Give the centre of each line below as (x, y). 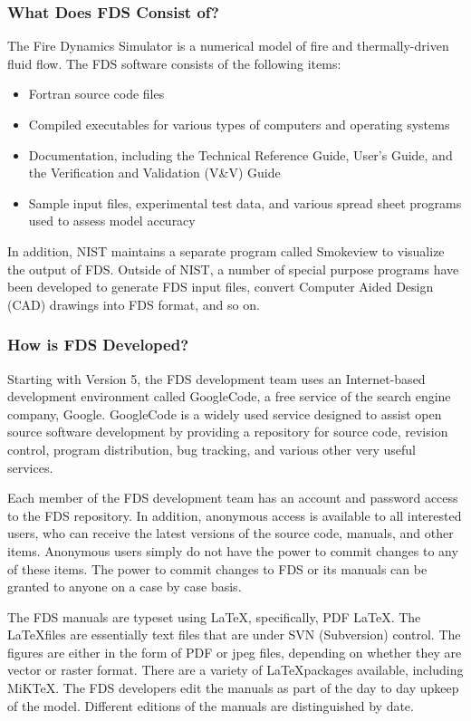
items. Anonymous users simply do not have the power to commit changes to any (233, 550)
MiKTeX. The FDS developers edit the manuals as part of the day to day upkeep (233, 688)
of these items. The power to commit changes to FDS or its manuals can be (217, 568)
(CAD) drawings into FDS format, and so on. (134, 304)
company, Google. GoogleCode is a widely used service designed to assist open (225, 413)
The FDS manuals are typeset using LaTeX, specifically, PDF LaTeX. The (214, 616)
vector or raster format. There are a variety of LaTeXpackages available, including (235, 670)
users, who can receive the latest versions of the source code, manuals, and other (231, 533)
